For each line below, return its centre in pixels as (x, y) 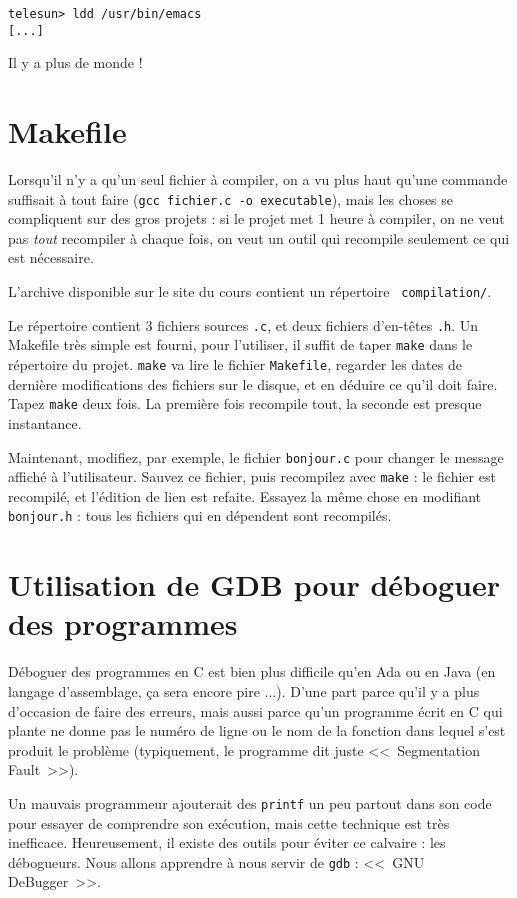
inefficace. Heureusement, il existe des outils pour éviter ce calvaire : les (227, 842)
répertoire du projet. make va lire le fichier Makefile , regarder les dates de (235, 364)
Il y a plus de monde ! (75, 62)
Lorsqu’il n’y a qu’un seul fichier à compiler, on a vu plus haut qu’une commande (258, 179)
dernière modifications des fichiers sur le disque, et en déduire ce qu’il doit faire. (253, 383)
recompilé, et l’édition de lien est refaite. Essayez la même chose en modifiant (245, 495)
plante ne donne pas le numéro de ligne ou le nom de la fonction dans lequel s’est (257, 730)
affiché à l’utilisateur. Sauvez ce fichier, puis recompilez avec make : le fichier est (252, 476)
